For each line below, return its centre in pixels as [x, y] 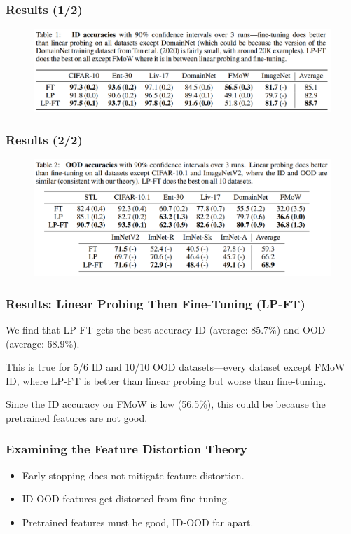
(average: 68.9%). [43, 343]
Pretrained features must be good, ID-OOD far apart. [138, 522]
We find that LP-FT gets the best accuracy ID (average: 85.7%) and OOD [166, 329]
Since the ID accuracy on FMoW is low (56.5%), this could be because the [166, 404]
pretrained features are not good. [77, 417]
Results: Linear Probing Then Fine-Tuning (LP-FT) [156, 303]
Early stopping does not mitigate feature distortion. [133, 475]
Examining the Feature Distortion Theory [126, 449]
